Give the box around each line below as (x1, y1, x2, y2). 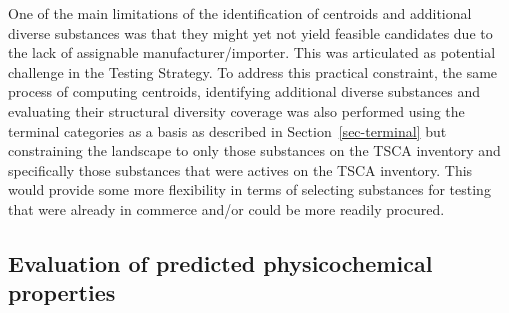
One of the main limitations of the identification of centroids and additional (8, 3, 472, 23)
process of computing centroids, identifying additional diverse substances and (8, 81, 481, 102)
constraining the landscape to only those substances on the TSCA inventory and (8, 140, 501, 161)
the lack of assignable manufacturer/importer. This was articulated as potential (8, 42, 496, 63)
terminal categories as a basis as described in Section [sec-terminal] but (8, 120, 447, 141)
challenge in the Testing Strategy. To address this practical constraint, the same (8, 61, 498, 82)
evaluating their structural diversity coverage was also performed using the (8, 100, 465, 121)
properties (8, 277, 116, 308)
